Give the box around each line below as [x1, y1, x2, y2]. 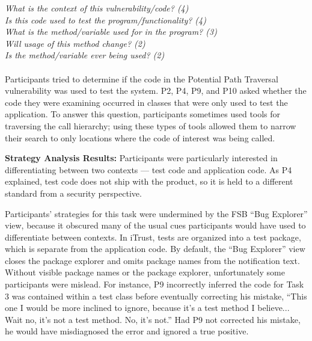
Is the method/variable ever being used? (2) [5, 49, 165, 61]
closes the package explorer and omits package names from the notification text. [5, 254, 300, 266]
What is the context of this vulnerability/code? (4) [5, 2, 189, 14]
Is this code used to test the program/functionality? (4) [5, 13, 206, 26]
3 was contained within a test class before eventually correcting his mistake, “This [5, 289, 307, 302]
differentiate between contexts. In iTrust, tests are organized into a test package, [5, 230, 301, 243]
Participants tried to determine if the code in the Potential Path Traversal [5, 72, 278, 85]
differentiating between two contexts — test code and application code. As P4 [5, 163, 292, 176]
